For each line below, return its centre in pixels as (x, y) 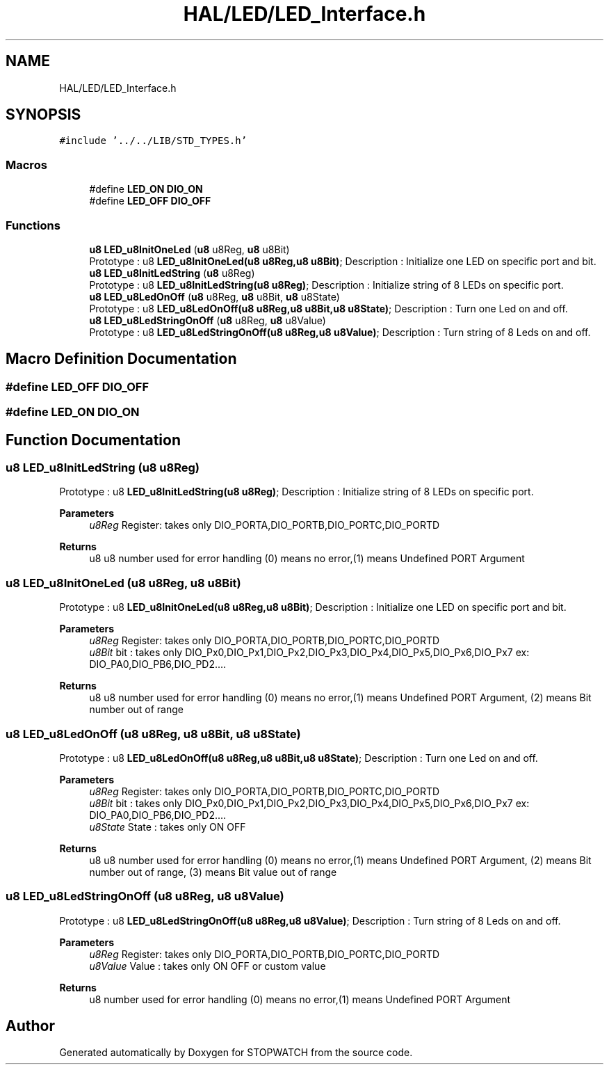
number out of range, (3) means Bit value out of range (213, 872)
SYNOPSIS (43, 115)
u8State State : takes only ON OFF (168, 827)
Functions (33, 225)
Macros (26, 165)
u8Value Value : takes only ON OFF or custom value (208, 966)
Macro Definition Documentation (121, 359)
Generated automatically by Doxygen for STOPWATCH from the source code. (236, 1053)
